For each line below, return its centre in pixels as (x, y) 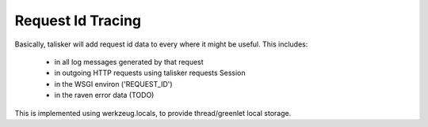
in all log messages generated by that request (129, 62)
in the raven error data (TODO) (104, 95)
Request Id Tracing (78, 21)
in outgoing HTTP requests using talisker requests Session (150, 73)
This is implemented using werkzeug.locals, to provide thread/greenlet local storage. (153, 113)
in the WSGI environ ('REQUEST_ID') (114, 84)
